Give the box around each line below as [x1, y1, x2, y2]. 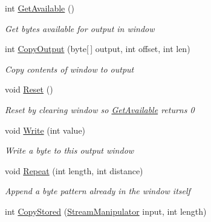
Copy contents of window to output [5, 62, 134, 75]
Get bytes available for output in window [5, 22, 155, 34]
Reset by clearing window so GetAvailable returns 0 [5, 103, 195, 116]
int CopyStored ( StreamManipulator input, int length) [5, 204, 207, 217]
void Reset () [5, 83, 53, 96]
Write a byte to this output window [5, 144, 134, 157]
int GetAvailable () [5, 2, 74, 14]
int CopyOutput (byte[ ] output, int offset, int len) [5, 42, 190, 55]
